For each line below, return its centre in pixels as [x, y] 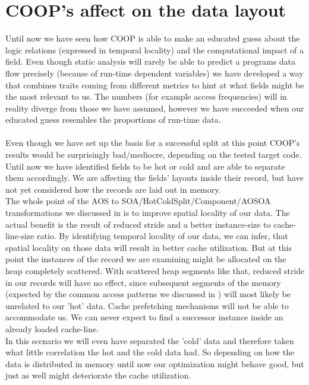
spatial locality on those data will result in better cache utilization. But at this [149, 247]
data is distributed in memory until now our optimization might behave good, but [155, 363]
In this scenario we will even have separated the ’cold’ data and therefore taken [150, 340]
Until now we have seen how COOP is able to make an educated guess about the [153, 38]
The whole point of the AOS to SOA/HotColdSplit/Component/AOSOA [138, 201]
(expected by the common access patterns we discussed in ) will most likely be [148, 294]
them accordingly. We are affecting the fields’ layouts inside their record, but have [154, 178]
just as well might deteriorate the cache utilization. [98, 375]
